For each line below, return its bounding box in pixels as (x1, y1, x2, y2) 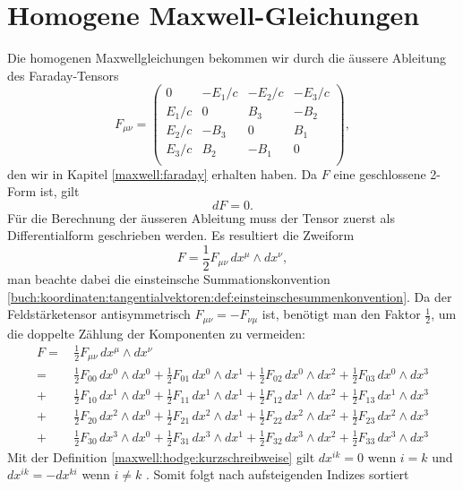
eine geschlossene (333, 164, 426, 183)
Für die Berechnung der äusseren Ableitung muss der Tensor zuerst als (7, 208, 395, 227)
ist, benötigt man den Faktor (262, 305, 421, 323)
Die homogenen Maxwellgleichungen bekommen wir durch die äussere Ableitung (7, 48, 447, 67)
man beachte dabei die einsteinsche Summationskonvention (7, 269, 330, 288)
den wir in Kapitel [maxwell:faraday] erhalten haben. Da (7, 164, 318, 183)
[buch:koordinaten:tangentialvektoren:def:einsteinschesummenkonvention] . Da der (7, 287, 452, 305)
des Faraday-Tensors (7, 65, 119, 84)
